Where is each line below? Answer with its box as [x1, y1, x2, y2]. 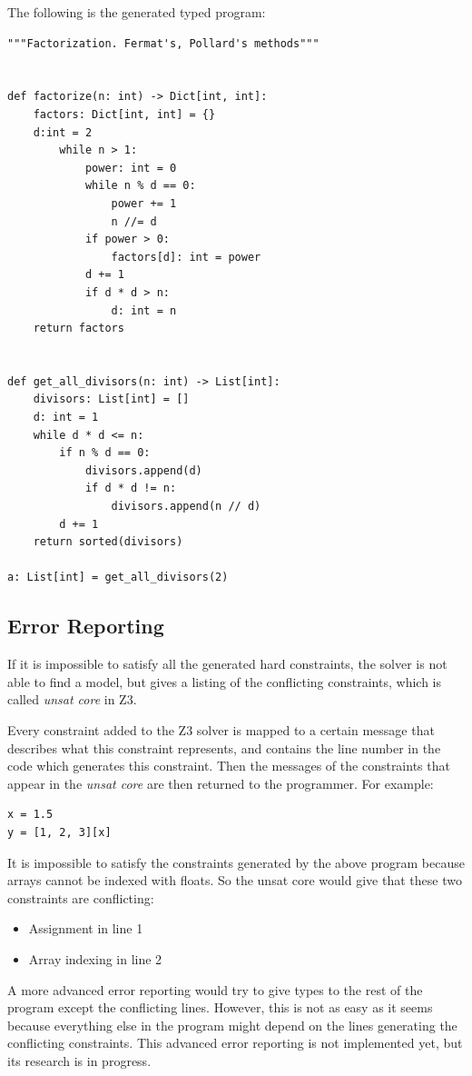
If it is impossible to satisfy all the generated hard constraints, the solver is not [7, 654, 447, 673]
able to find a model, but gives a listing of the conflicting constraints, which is [7, 672, 441, 691]
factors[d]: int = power [111, 250, 261, 264]
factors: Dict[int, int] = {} [33, 107, 216, 121]
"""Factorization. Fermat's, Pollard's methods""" [7, 36, 320, 50]
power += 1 [111, 196, 177, 210]
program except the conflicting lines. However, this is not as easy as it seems [7, 998, 433, 1017]
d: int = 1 [33, 411, 99, 424]
